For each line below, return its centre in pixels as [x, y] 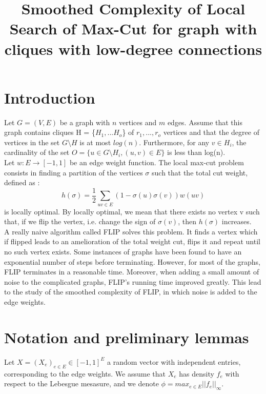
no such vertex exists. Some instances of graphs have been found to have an [123, 252]
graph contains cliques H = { [50, 132]
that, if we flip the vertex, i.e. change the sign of [80, 221]
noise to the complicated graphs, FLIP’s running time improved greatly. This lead [133, 281]
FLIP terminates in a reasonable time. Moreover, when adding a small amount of [132, 272]
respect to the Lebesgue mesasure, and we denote [81, 383]
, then [187, 221]
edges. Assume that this [205, 122]
